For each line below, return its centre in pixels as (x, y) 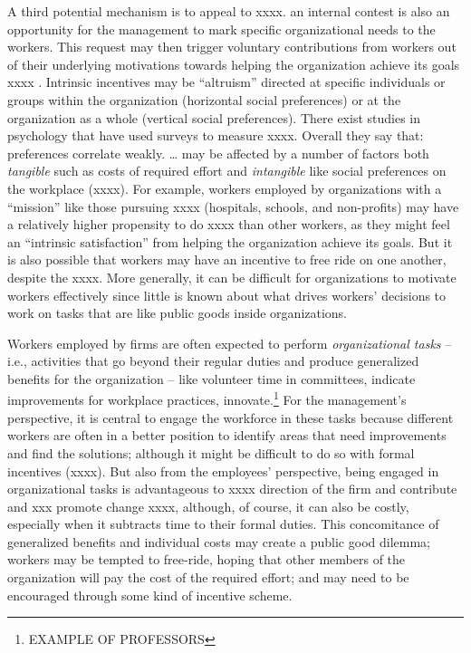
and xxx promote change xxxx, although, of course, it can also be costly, (208, 506)
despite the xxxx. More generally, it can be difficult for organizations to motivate (232, 277)
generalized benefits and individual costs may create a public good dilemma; (219, 541)
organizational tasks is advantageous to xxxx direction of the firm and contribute (232, 489)
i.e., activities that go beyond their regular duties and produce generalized (213, 361)
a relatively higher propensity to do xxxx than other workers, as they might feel (229, 224)
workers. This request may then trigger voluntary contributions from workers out (232, 47)
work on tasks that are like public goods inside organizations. (178, 313)
